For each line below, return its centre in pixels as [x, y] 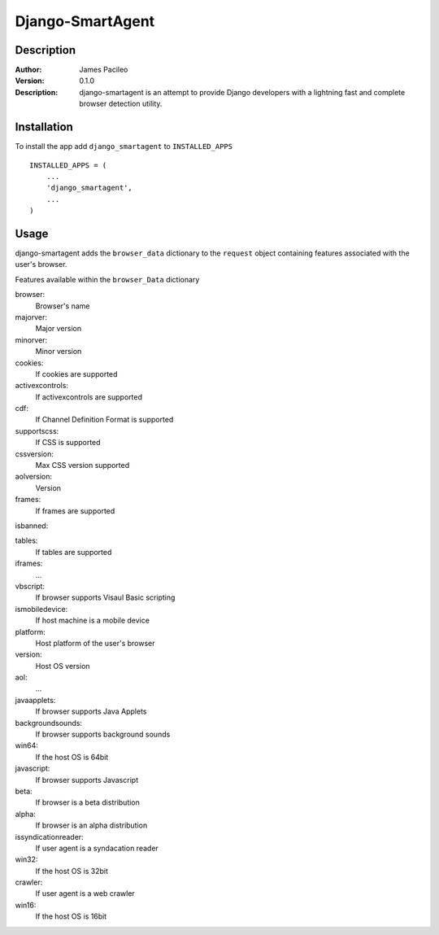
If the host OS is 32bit [72, 871]
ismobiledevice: [41, 609]
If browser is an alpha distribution [91, 825]
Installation [44, 127]
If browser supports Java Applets [91, 711]
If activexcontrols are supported [89, 397]
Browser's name [63, 306]
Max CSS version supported [83, 465]
